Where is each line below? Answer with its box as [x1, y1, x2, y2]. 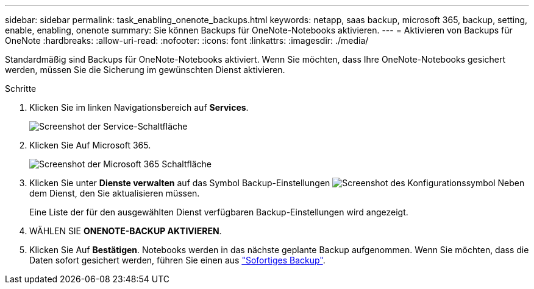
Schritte [5, 83, 37, 94]
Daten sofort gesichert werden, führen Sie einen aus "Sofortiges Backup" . [29, 255, 326, 265]
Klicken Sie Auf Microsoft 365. [29, 140, 151, 150]
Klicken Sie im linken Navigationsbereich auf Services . [29, 102, 249, 113]
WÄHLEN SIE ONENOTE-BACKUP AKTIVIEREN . [29, 226, 222, 236]
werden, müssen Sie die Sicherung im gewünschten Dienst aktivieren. [5, 64, 285, 75]
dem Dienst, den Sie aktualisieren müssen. [29, 188, 200, 198]
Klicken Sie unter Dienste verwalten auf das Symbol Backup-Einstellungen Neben [29, 178, 525, 188]
